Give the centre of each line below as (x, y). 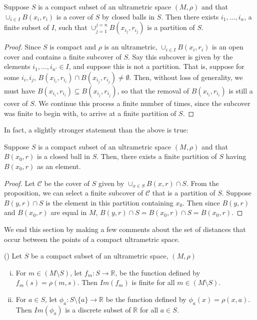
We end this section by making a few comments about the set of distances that (125, 229)
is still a (241, 90)
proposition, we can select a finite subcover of (74, 193)
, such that (71, 27)
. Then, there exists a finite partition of (157, 156)
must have (20, 90)
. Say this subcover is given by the (180, 56)
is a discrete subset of (98, 309)
